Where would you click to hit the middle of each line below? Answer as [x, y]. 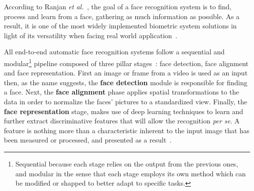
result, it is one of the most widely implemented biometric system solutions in [120, 26]
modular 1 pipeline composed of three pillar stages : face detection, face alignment [126, 62]
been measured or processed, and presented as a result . [88, 140]
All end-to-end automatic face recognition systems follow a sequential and [114, 52]
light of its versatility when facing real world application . [91, 35]
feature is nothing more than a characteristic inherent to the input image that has [127, 130]
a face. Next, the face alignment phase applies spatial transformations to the [122, 92]
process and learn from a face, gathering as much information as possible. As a [122, 16]
